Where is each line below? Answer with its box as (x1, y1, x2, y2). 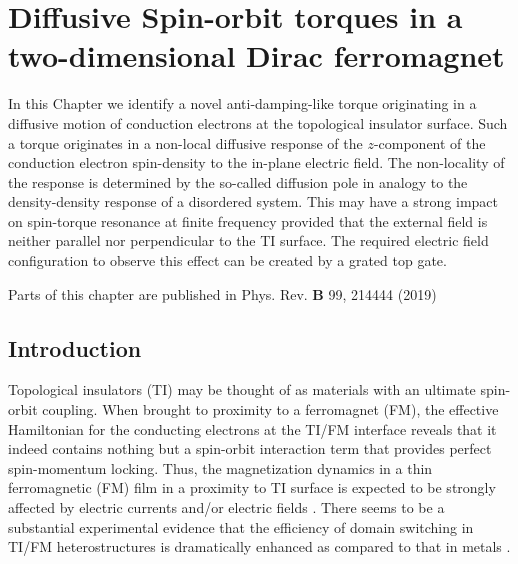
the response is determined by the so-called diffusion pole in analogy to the (8, 171, 468, 192)
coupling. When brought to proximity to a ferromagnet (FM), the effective (42, 399, 499, 420)
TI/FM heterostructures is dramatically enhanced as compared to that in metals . (8, 536, 511, 557)
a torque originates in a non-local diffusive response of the (8, 132, 363, 153)
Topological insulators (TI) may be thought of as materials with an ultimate (8, 379, 476, 400)
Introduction (8, 332, 142, 363)
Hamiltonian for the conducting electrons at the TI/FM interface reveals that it (8, 418, 497, 439)
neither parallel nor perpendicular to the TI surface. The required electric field (8, 230, 489, 251)
